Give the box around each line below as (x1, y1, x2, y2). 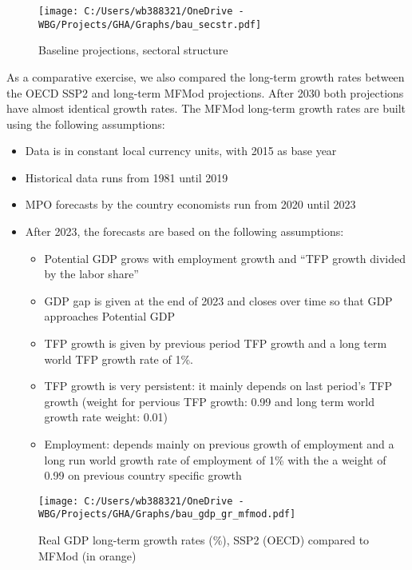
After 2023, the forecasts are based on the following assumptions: (25, 223, 344, 240)
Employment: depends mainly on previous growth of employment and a (44, 436, 394, 452)
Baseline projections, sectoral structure (38, 42, 228, 58)
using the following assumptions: (6, 115, 165, 132)
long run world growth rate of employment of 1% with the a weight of (44, 451, 386, 468)
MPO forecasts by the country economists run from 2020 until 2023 (25, 196, 356, 213)
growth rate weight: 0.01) (44, 409, 168, 425)
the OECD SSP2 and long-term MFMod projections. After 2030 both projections (6, 84, 404, 101)
